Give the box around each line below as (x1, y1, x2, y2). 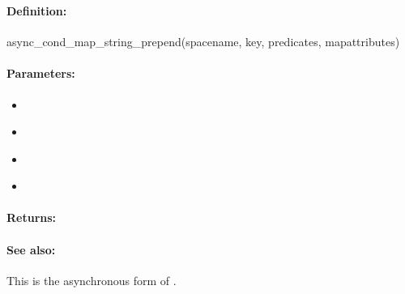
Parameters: (6, 65, 75, 82)
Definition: (6, 2, 67, 19)
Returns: (6, 209, 57, 226)
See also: (6, 241, 56, 258)
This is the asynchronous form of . (6, 271, 177, 288)
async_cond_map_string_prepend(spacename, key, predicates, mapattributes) (6, 33, 400, 50)
